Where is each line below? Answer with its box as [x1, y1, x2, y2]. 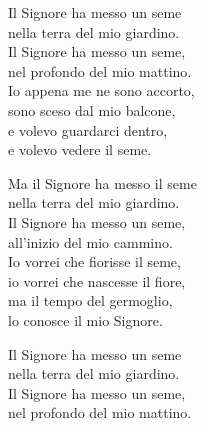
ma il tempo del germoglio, [8, 290, 173, 311]
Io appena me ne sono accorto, [8, 80, 195, 101]
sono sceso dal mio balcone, [8, 99, 176, 120]
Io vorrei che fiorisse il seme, [8, 251, 181, 272]
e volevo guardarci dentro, [8, 119, 168, 140]
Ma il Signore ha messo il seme [8, 172, 197, 193]
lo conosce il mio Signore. [8, 309, 163, 330]
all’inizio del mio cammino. [8, 231, 173, 252]
